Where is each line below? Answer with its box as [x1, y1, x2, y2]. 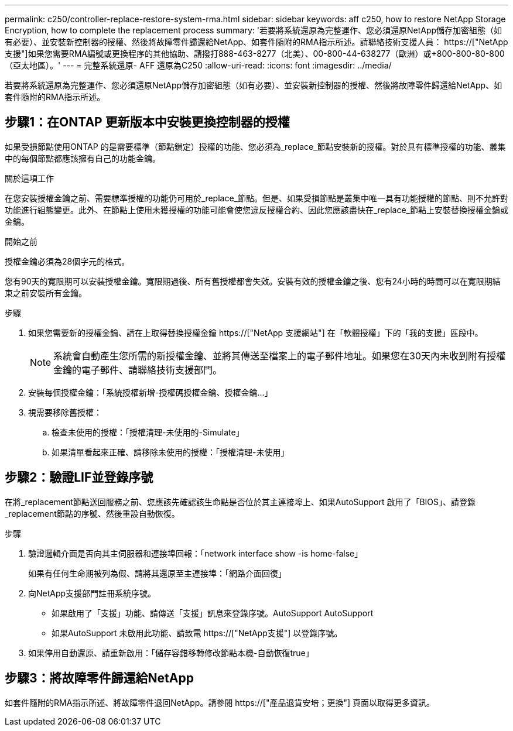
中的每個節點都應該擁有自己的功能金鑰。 [5, 153, 160, 163]
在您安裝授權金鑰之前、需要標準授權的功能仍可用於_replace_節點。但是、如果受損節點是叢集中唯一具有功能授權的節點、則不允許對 [5, 193, 508, 203]
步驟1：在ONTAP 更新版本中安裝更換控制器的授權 [5, 115, 290, 130]
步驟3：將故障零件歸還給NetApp [5, 671, 194, 686]
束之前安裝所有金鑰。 [5, 287, 87, 298]
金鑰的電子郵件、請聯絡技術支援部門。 [53, 363, 223, 376]
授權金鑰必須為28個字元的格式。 [5, 256, 130, 266]
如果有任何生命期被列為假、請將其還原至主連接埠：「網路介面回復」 [28, 568, 286, 578]
